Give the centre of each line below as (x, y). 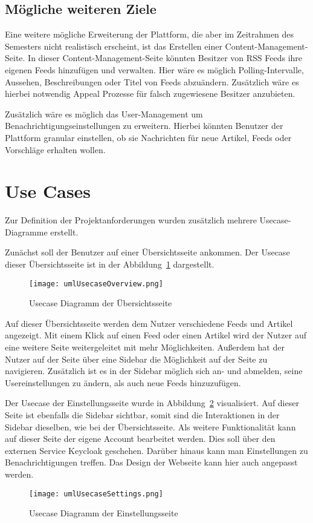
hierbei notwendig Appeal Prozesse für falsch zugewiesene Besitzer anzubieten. (150, 94)
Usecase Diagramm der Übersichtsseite (101, 303)
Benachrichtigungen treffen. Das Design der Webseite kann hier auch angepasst (151, 462)
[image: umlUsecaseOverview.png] (96, 284)
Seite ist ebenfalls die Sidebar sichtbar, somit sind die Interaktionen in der (142, 415)
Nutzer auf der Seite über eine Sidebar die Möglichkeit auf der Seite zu (136, 359)
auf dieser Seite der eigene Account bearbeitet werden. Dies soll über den (140, 439)
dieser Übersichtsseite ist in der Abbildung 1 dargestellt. (110, 264)
